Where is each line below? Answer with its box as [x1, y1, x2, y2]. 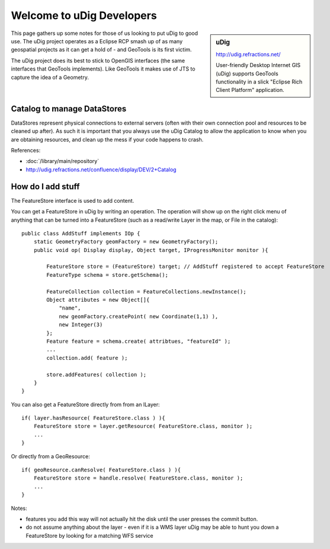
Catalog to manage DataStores [11, 104, 127, 114]
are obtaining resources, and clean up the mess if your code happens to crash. [11, 136, 204, 143]
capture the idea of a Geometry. [11, 74, 89, 81]
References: [11, 147, 41, 154]
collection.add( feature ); [46, 355, 128, 361]
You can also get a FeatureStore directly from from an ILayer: [11, 401, 160, 408]
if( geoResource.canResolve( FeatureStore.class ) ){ [21, 467, 181, 474]
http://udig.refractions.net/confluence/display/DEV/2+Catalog [25, 166, 177, 173]
